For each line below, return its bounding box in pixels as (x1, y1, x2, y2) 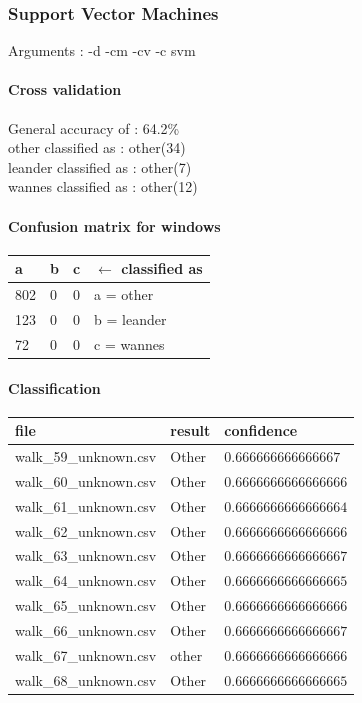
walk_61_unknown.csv (15, 495, 157, 516)
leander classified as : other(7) (8, 156, 192, 177)
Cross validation (8, 79, 122, 100)
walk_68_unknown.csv (15, 669, 157, 690)
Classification (8, 377, 101, 398)
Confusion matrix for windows (8, 215, 221, 236)
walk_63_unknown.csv (15, 545, 157, 566)
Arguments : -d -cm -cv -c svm (8, 40, 196, 61)
